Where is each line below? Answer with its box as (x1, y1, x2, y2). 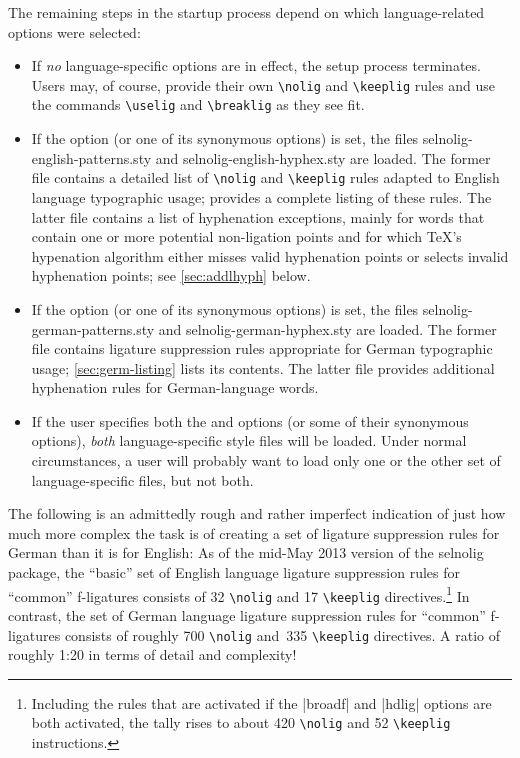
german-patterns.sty (31, 318, 155, 339)
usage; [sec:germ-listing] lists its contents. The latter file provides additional (31, 357, 495, 378)
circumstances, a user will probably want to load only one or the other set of (31, 450, 501, 471)
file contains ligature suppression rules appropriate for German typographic (31, 338, 493, 359)
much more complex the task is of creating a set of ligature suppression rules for (8, 522, 500, 543)
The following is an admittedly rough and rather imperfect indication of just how (8, 503, 506, 524)
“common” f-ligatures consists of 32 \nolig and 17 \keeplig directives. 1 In (8, 582, 470, 606)
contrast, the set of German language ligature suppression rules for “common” (8, 604, 486, 625)
